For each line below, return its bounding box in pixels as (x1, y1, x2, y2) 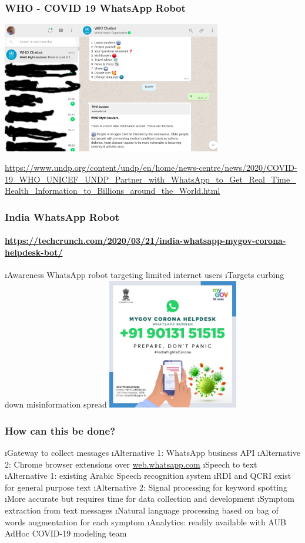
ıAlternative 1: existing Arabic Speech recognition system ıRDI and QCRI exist (5, 469, 291, 482)
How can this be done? (5, 423, 116, 438)
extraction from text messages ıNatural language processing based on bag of (5, 504, 279, 516)
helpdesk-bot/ (5, 246, 63, 259)
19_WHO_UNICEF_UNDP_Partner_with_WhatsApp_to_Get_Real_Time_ (5, 173, 296, 185)
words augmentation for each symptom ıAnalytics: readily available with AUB (5, 515, 286, 528)
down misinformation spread (5, 398, 107, 410)
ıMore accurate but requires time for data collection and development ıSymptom (5, 492, 294, 505)
